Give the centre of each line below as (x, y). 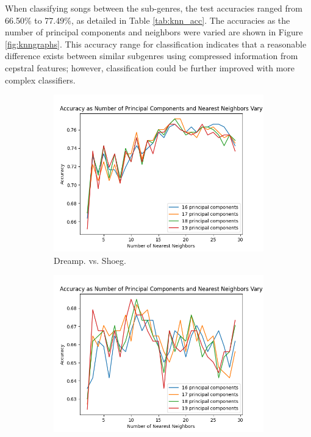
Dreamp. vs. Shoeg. (90, 260)
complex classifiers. (40, 80)
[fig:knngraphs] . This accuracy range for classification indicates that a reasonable (156, 44)
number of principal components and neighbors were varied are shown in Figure (154, 32)
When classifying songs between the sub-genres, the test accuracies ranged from (154, 8)
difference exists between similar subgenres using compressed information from (152, 56)
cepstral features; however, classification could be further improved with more (150, 67)
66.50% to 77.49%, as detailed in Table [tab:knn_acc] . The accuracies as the (148, 20)
